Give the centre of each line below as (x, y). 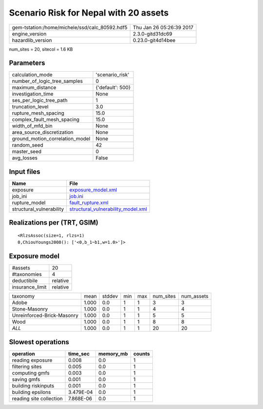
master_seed (27, 152)
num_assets (195, 296)
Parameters (27, 63)
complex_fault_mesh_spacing (46, 119)
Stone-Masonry (30, 309)
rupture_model (29, 202)
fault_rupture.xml (89, 202)
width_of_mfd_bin (32, 126)
